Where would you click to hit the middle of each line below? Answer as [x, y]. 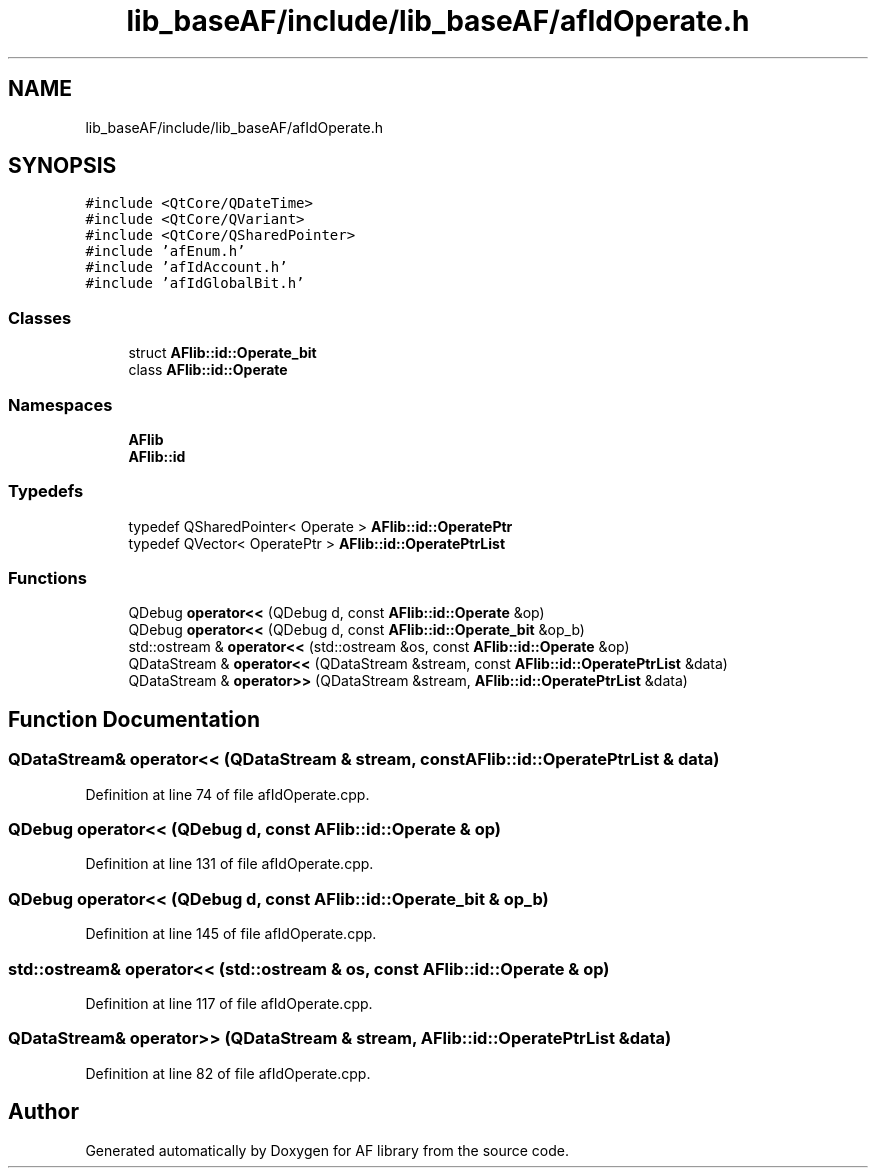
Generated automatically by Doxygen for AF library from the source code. [327, 1150]
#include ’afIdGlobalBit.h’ [195, 283]
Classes [40, 317]
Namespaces [60, 404]
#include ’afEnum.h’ [165, 251]
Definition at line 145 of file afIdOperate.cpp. [231, 934]
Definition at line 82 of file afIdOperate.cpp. [228, 1073]
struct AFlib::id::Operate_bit [222, 353]
